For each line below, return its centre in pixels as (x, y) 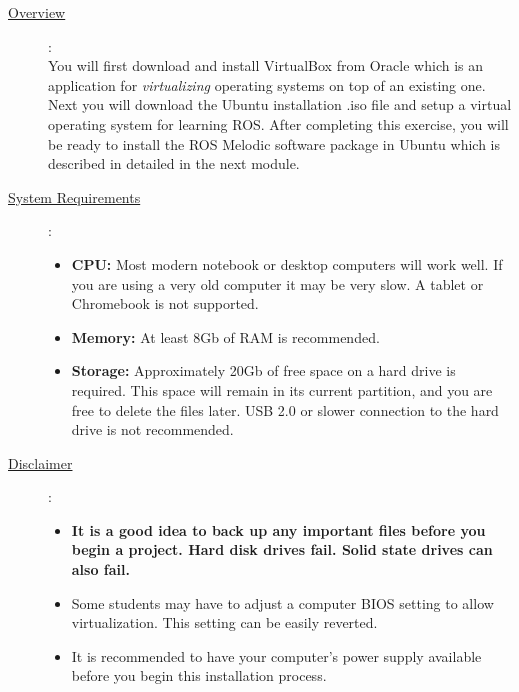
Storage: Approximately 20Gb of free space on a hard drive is (263, 370)
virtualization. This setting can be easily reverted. (224, 622)
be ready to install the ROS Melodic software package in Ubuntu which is (274, 143)
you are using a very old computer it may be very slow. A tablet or (277, 283)
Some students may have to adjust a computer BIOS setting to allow (282, 602)
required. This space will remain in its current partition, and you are (282, 389)
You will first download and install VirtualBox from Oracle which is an (266, 65)
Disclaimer (40, 462)
